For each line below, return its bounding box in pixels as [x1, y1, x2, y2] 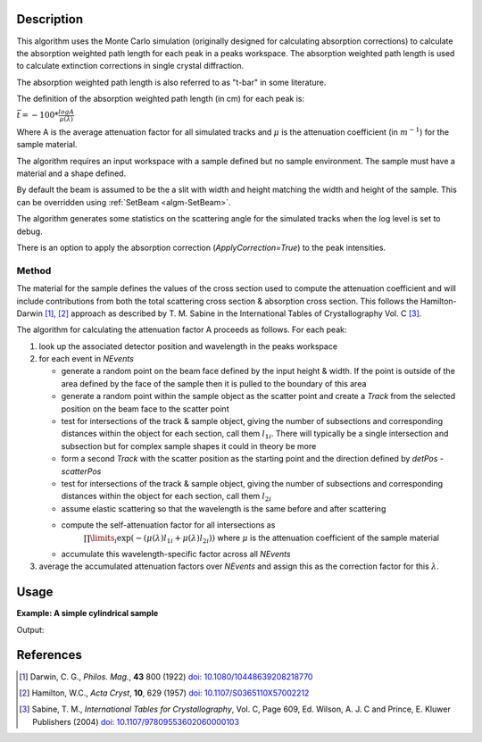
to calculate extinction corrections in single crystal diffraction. [16, 61, 245, 71]
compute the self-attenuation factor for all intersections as [61, 520, 276, 530]
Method [16, 264, 52, 277]
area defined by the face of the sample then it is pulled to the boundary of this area [61, 378, 367, 388]
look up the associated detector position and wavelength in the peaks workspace [38, 340, 338, 352]
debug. [16, 226, 44, 237]
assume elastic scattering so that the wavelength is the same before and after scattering [61, 503, 386, 513]
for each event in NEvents [38, 354, 134, 364]
